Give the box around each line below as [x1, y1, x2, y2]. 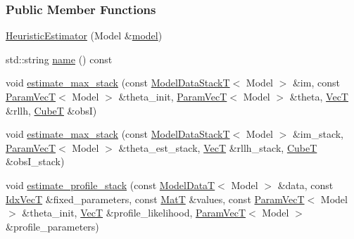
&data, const [277, 177, 334, 192]
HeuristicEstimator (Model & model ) [6, 28, 163, 43]
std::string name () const [6, 51, 113, 66]
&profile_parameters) [6, 219, 99, 233]
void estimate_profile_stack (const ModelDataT [6, 177, 215, 192]
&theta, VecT [289, 89, 348, 103]
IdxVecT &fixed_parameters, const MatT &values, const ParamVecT [6, 191, 305, 206]
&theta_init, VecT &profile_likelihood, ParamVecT [22, 205, 246, 220]
